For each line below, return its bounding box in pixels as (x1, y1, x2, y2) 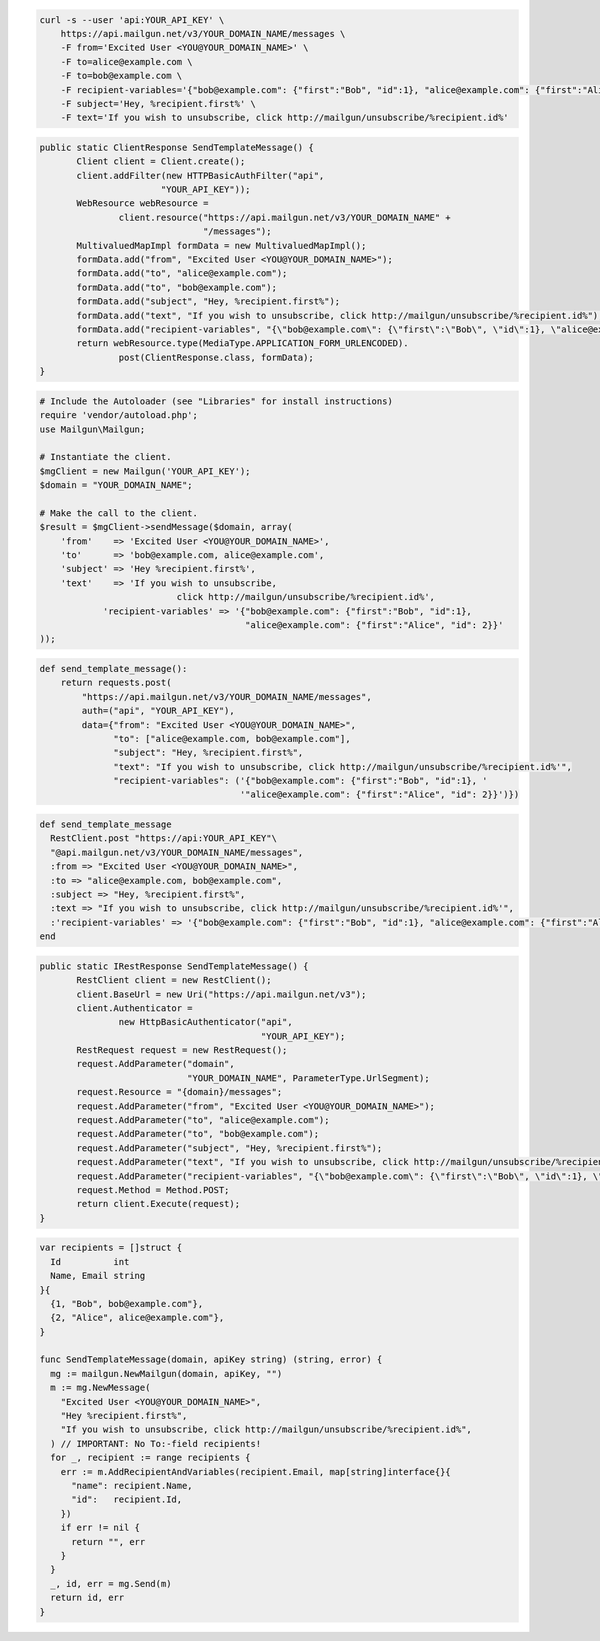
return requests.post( (60, 677, 172, 689)
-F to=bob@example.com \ (60, 70, 183, 82)
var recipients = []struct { (39, 1242, 183, 1254)
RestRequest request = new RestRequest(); (76, 1045, 288, 1056)
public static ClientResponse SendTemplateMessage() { (39, 141, 314, 153)
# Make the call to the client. (39, 507, 199, 519)
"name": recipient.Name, (71, 1480, 194, 1491)
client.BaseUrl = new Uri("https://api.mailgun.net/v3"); (76, 988, 367, 1000)
